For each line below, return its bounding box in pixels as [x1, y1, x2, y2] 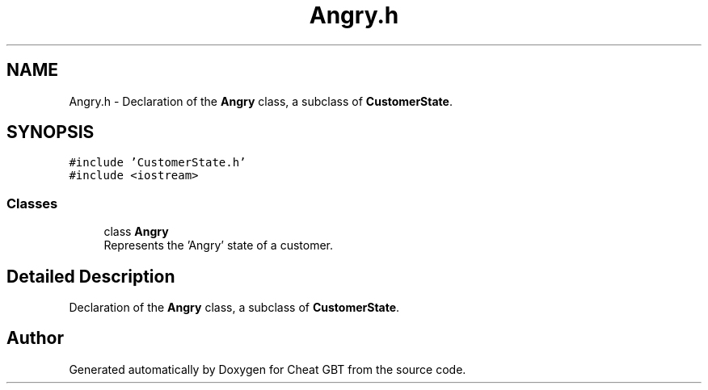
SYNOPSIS [6, 122, 95, 143]
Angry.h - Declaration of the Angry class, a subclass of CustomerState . [69, 94, 453, 108]
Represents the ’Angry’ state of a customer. [103, 238, 333, 253]
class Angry [103, 224, 169, 239]
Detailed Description [6, 266, 175, 287]
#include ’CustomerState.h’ [69, 156, 247, 170]
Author [6, 328, 64, 349]
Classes [6, 195, 58, 212]
